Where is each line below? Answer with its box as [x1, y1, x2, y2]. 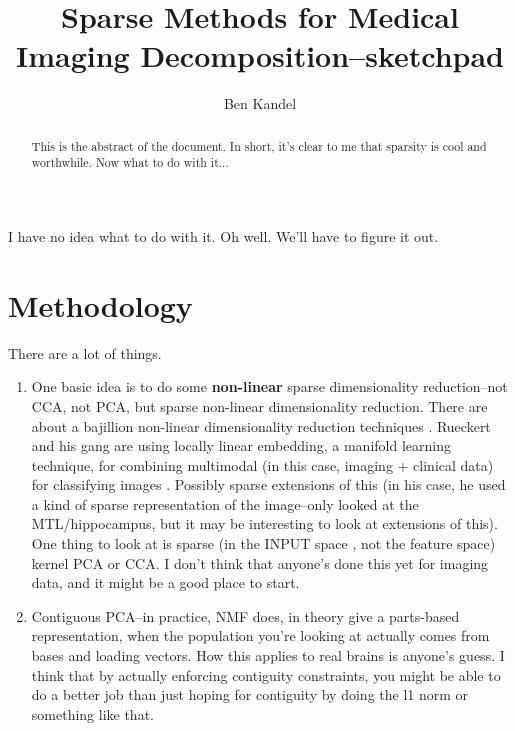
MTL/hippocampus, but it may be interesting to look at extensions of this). [31, 513, 498, 534]
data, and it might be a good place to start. [31, 572, 300, 593]
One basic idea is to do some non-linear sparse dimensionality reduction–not [31, 376, 508, 397]
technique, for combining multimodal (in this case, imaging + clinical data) [31, 454, 494, 475]
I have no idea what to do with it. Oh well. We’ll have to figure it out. [8, 226, 439, 247]
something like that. [31, 703, 154, 724]
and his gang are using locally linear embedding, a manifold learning [31, 435, 451, 456]
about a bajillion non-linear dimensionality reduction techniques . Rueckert [31, 415, 491, 436]
